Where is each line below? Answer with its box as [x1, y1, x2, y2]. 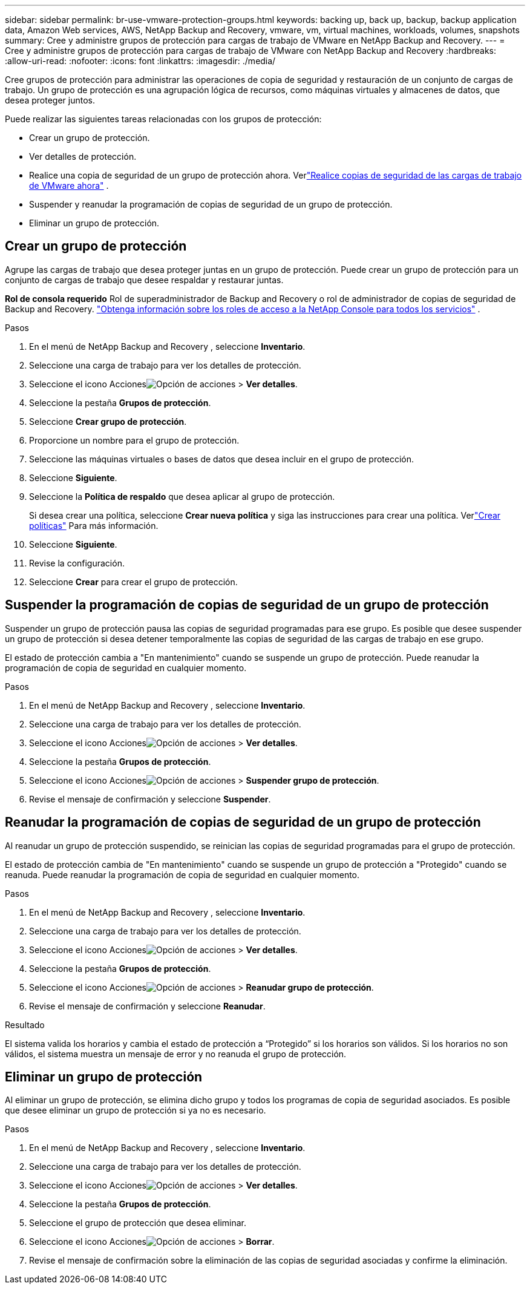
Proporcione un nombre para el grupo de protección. [29, 435, 240, 445]
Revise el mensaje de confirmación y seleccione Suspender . [29, 793, 271, 804]
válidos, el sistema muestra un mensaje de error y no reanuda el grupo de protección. [5, 1048, 347, 1059]
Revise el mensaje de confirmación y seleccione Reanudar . [29, 1000, 266, 1011]
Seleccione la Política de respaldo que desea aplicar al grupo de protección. [29, 491, 335, 502]
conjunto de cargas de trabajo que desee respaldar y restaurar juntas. [5, 274, 284, 285]
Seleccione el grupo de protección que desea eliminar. [29, 1218, 246, 1228]
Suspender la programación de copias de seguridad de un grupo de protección [5, 597, 489, 613]
